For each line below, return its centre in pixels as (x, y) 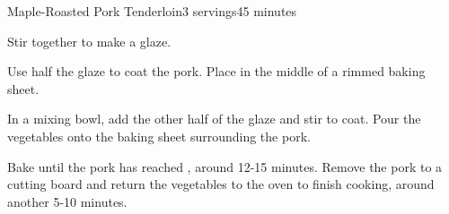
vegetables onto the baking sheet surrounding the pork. (159, 136)
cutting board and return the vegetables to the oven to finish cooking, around (221, 184)
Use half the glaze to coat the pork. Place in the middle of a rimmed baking (216, 71)
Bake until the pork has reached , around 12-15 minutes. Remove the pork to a (225, 166)
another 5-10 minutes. (67, 201)
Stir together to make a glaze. (89, 41)
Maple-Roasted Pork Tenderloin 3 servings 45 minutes (152, 11)
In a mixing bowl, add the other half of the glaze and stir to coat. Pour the (214, 119)
